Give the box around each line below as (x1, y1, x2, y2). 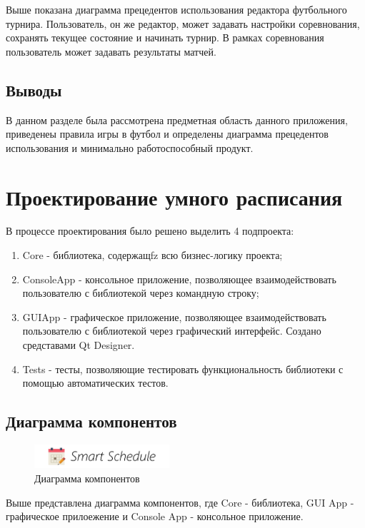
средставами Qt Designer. (22, 337, 135, 352)
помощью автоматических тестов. (22, 375, 169, 390)
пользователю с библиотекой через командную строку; (22, 285, 259, 300)
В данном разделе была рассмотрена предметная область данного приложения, (6, 112, 348, 127)
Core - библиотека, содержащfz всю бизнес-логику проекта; (22, 248, 283, 263)
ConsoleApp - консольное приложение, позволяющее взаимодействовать (22, 271, 336, 286)
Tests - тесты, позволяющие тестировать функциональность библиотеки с (22, 361, 344, 376)
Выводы (6, 78, 62, 101)
